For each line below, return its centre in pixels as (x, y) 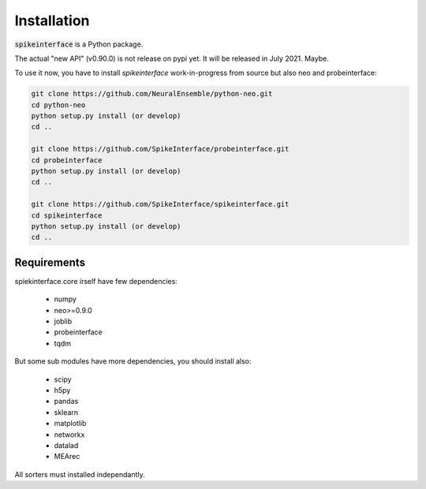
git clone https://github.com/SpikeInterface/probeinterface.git (160, 149)
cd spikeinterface (67, 215)
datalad (66, 445)
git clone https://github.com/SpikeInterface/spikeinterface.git (160, 204)
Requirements (50, 262)
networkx (69, 435)
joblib (63, 321)
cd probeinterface (67, 160)
